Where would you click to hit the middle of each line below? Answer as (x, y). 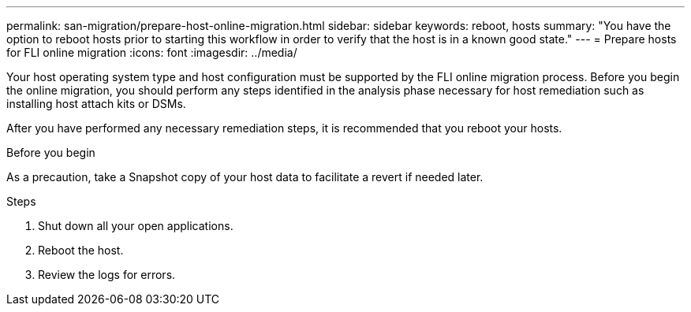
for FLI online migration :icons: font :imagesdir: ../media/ (152, 52)
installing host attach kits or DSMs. (96, 104)
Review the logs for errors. (107, 275)
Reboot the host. (81, 250)
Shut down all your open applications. (136, 226)
